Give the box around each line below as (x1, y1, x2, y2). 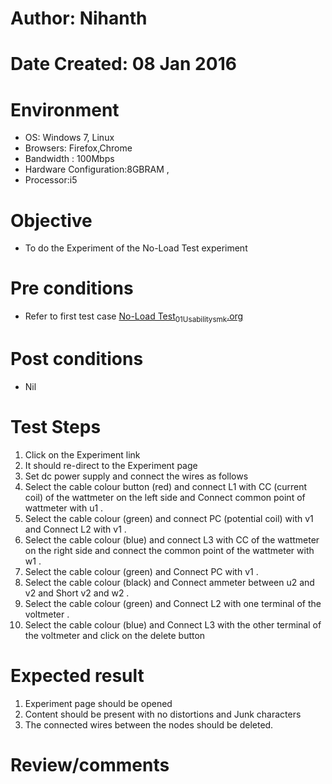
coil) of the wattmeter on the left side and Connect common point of (24, 491, 306, 503)
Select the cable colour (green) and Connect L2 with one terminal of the (24, 597, 322, 609)
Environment (10, 98, 120, 121)
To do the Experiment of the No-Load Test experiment (24, 242, 248, 254)
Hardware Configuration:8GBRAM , (24, 163, 170, 176)
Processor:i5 (24, 174, 78, 186)
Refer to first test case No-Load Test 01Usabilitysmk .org (24, 310, 244, 324)
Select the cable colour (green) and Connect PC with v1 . (24, 565, 259, 577)
